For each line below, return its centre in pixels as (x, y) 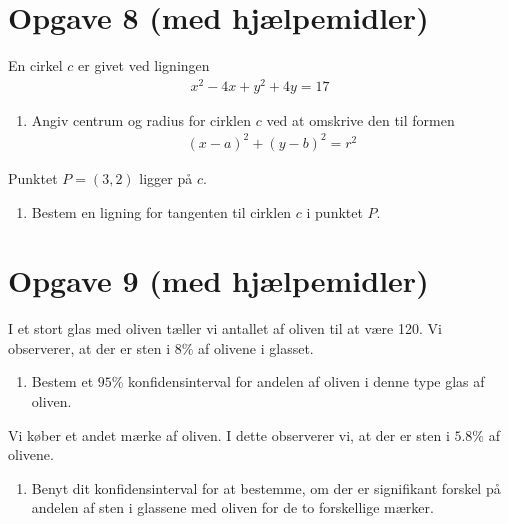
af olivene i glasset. (256, 347)
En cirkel (35, 65)
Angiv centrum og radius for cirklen (141, 119)
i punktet (334, 211)
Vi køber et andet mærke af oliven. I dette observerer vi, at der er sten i (229, 434)
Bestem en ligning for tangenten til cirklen (161, 211)
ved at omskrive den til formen (360, 119)
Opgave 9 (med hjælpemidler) (218, 280)
